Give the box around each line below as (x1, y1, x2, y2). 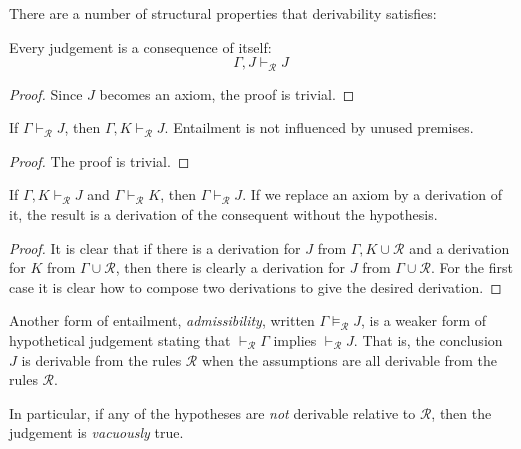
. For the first (430, 257, 513, 278)
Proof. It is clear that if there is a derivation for (9, 237, 301, 258)
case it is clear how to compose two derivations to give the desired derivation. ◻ (9, 276, 502, 297)
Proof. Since (9, 83, 83, 104)
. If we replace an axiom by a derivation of (242, 184, 502, 205)
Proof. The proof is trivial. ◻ (9, 150, 190, 171)
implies (273, 329, 317, 350)
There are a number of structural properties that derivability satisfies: (9, 3, 437, 23)
